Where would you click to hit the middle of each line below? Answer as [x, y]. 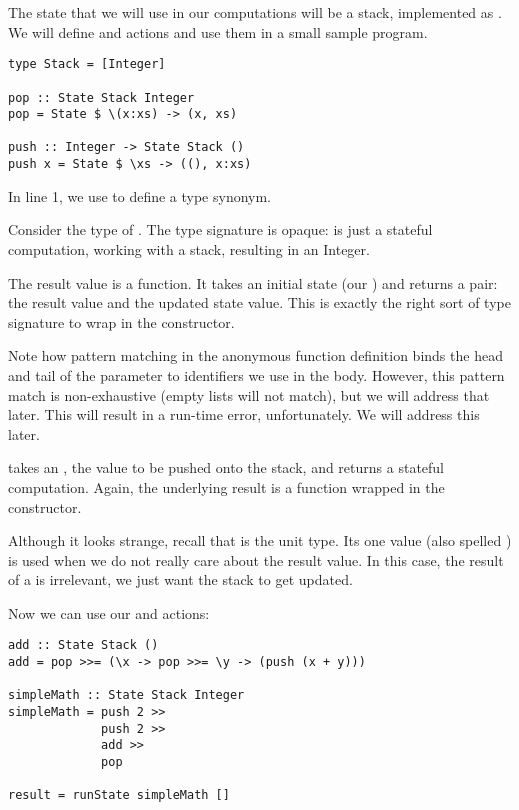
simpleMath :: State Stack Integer [126, 695]
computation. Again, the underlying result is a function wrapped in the [226, 486]
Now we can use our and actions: [109, 612]
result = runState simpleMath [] [119, 795]
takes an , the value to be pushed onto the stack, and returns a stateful [226, 467]
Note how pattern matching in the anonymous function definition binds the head [255, 355]
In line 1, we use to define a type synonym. [140, 195]
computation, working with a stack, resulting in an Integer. [189, 248]
